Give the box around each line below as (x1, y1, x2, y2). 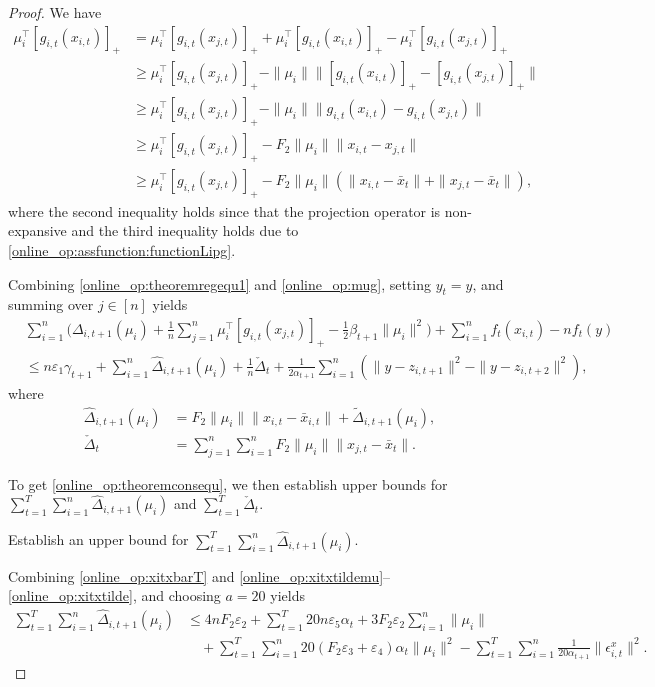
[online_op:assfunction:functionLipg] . (8, 239, 236, 260)
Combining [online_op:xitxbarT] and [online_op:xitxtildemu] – (8, 565, 391, 586)
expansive (8, 220, 67, 241)
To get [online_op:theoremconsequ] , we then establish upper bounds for (8, 473, 448, 494)
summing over (8, 294, 94, 315)
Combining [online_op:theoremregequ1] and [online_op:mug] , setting (8, 273, 431, 294)
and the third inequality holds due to (71, 220, 299, 241)
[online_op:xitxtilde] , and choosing (8, 585, 221, 606)
